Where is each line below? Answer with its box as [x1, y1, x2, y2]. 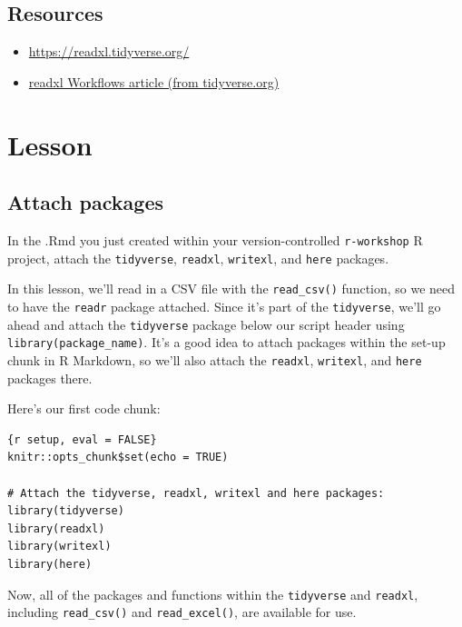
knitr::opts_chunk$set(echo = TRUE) [7, 451, 229, 464]
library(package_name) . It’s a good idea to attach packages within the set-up [7, 333, 446, 352]
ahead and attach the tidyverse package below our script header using [7, 314, 405, 333]
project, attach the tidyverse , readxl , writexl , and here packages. [7, 248, 389, 267]
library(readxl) [7, 522, 105, 535]
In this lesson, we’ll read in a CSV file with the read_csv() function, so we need [7, 279, 456, 298]
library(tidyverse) [7, 504, 124, 518]
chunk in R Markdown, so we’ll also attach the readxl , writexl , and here [7, 350, 422, 369]
